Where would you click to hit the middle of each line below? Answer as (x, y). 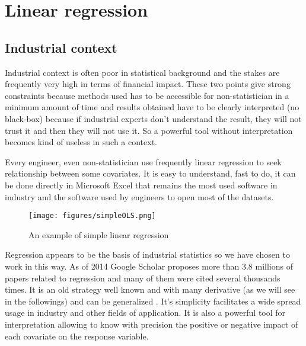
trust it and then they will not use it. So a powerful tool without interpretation (149, 130)
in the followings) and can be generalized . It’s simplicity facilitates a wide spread (153, 301)
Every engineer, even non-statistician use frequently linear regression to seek (143, 161)
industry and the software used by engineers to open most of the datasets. (139, 196)
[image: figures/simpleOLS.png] (92, 216)
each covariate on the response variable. (77, 336)
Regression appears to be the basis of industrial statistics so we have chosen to (147, 254)
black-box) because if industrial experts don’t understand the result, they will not (153, 118)
